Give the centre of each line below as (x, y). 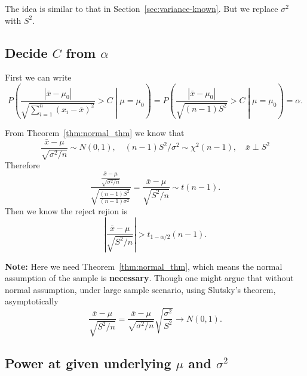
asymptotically (32, 301)
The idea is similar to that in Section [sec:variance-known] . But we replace (142, 8)
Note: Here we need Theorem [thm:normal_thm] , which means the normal (144, 266)
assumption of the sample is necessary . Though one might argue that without (149, 278)
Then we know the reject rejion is (66, 210)
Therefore (22, 165)
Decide (26, 52)
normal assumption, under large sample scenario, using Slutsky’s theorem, (140, 289)
